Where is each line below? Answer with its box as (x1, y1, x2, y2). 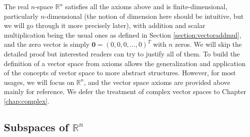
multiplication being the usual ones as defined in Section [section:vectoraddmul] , (4, 29, 241, 40)
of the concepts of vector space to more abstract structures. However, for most (4, 68, 236, 78)
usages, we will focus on (4, 77, 74, 87)
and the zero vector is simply (4, 39, 90, 49)
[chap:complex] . (4, 96, 50, 106)
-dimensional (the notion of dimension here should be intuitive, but (44, 11, 244, 21)
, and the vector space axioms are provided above (84, 77, 230, 87)
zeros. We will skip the (175, 39, 242, 49)
